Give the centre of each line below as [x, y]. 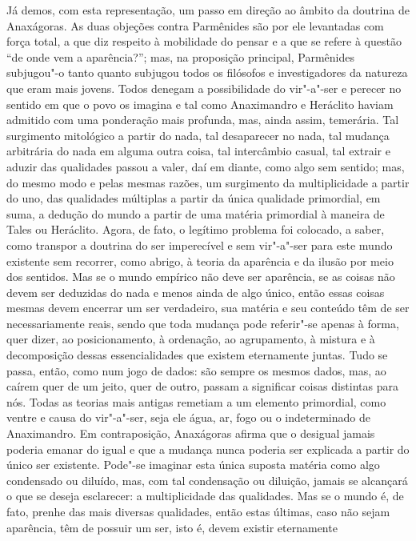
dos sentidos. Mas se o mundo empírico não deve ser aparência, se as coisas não [201, 277]
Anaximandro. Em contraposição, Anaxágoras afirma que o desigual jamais [191, 433]
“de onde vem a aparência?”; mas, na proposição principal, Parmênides [180, 56]
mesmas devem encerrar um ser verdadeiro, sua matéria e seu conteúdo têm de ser [208, 308]
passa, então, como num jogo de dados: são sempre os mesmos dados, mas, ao [196, 370]
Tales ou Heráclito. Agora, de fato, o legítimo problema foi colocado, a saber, [196, 229]
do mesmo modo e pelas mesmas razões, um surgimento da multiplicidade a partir [208, 182]
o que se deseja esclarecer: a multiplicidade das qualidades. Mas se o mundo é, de [205, 496]
